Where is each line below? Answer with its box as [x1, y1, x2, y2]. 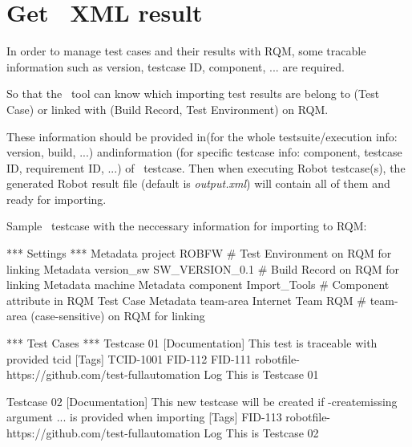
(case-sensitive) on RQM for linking [30, 307, 205, 324]
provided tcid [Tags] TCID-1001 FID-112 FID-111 [6, 350, 252, 367]
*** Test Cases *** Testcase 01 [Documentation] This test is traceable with [6, 335, 378, 352]
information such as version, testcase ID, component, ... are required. [6, 58, 345, 75]
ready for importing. [6, 190, 107, 207]
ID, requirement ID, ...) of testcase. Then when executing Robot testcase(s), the [6, 159, 406, 176]
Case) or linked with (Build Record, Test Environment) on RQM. [6, 100, 329, 117]
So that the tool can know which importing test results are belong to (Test [6, 85, 380, 102]
